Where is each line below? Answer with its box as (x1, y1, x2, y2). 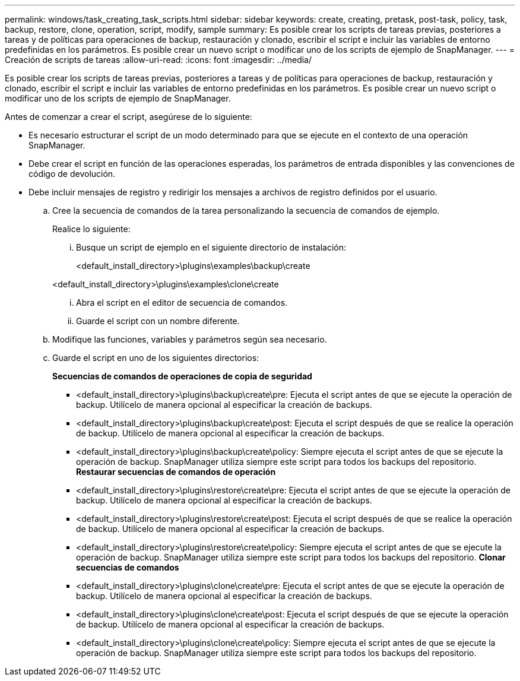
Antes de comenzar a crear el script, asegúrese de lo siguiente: (5, 112, 252, 122)
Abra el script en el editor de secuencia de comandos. (76, 297, 288, 308)
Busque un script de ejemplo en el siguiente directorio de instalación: (76, 242, 347, 252)
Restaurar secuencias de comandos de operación (76, 467, 276, 477)
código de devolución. (28, 169, 116, 179)
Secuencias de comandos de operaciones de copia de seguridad (52, 371, 312, 381)
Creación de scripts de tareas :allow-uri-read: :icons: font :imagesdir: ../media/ (5, 55, 312, 65)
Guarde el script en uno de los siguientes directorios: (52, 353, 259, 363)
